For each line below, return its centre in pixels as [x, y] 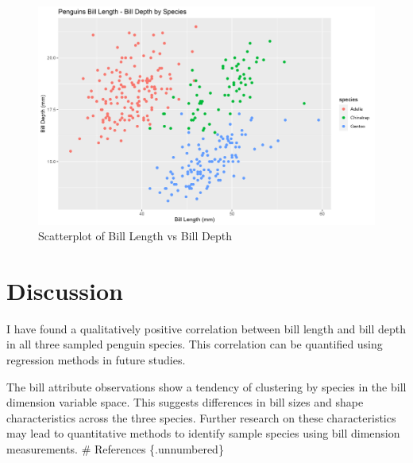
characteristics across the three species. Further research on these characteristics [201, 417]
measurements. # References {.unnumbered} [115, 448]
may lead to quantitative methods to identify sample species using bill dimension [203, 433]
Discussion [65, 290]
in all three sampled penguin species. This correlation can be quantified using [195, 344]
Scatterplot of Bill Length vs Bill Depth [135, 236]
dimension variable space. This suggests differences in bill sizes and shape [185, 402]
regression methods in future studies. [96, 360]
